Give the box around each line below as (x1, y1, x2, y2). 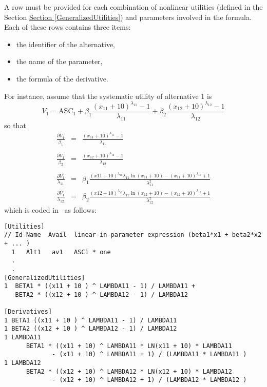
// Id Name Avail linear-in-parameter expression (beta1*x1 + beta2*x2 (4, 231, 262, 239)
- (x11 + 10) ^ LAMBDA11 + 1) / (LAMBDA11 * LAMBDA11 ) (52, 351, 247, 358)
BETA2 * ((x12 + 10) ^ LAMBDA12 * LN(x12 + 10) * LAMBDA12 (26, 368, 232, 375)
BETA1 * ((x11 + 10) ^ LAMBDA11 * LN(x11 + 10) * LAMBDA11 (26, 342, 232, 350)
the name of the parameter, (16, 56, 103, 67)
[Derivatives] (4, 308, 52, 316)
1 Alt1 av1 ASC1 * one (11, 248, 111, 256)
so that (4, 119, 26, 130)
